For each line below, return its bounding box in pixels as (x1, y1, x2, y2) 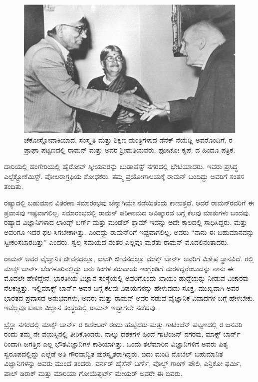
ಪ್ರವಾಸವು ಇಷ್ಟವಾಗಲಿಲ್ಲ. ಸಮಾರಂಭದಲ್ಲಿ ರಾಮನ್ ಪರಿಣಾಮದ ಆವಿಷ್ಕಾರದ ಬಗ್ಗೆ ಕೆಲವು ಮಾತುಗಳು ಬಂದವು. (4, 207, 251, 217)
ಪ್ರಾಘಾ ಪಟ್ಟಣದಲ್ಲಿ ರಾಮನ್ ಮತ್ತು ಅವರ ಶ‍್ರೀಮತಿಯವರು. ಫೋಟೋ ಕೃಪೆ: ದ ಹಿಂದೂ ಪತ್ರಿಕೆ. (24, 144, 236, 155)
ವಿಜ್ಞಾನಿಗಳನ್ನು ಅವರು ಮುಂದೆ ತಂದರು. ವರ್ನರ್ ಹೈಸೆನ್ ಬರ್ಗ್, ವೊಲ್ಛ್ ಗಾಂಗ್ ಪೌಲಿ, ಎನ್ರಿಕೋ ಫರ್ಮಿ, (4, 358, 242, 369)
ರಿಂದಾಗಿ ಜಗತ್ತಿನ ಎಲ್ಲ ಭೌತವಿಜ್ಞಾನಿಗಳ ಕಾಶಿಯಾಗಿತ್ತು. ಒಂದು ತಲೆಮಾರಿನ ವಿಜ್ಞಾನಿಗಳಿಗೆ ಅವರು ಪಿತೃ (4, 338, 229, 349)
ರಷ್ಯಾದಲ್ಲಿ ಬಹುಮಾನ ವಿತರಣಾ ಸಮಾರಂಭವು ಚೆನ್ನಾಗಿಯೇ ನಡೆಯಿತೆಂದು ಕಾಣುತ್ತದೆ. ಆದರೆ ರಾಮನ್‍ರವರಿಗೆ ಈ (4, 197, 255, 208)
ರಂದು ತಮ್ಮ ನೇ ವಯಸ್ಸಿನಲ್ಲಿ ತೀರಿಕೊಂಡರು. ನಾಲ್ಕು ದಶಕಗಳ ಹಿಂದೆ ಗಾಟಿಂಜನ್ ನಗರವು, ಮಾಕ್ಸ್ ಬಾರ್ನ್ (4, 329, 241, 339)
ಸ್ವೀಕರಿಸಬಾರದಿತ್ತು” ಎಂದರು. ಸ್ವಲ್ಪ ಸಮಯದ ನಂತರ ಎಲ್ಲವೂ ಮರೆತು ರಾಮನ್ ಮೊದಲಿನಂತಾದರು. (4, 236, 229, 247)
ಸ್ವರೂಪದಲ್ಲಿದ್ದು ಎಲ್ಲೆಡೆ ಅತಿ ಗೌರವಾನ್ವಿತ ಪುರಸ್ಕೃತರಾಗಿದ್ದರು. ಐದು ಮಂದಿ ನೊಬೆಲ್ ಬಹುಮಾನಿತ (4, 348, 223, 359)
